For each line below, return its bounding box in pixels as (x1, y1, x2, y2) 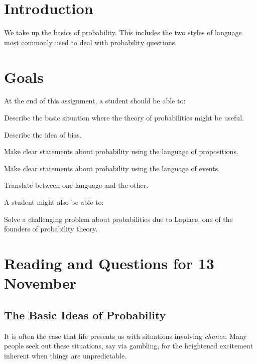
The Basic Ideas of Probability (4, 307, 166, 322)
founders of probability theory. (4, 223, 98, 234)
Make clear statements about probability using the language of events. (4, 163, 220, 173)
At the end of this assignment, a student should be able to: (4, 95, 186, 106)
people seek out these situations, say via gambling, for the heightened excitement (4, 340, 253, 351)
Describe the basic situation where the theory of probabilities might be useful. (4, 112, 244, 123)
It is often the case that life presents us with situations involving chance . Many (4, 330, 247, 341)
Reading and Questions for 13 (4, 253, 214, 273)
